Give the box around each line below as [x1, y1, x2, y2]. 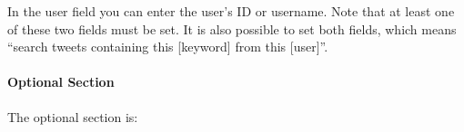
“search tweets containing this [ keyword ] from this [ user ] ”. [7, 37, 328, 56]
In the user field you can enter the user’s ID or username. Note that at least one [7, 2, 455, 20]
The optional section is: [7, 107, 138, 126]
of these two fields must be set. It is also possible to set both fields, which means [7, 19, 457, 38]
